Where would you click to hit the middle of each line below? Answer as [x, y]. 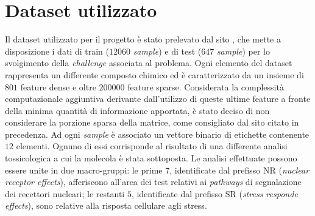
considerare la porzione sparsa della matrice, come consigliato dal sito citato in [152, 122]
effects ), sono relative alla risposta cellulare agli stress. [106, 205]
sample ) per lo [243, 51]
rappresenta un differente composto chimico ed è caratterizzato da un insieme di [154, 74]
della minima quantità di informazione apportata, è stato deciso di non [137, 110]
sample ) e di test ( [167, 51]
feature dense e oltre [58, 86]
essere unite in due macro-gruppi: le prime [84, 170]
